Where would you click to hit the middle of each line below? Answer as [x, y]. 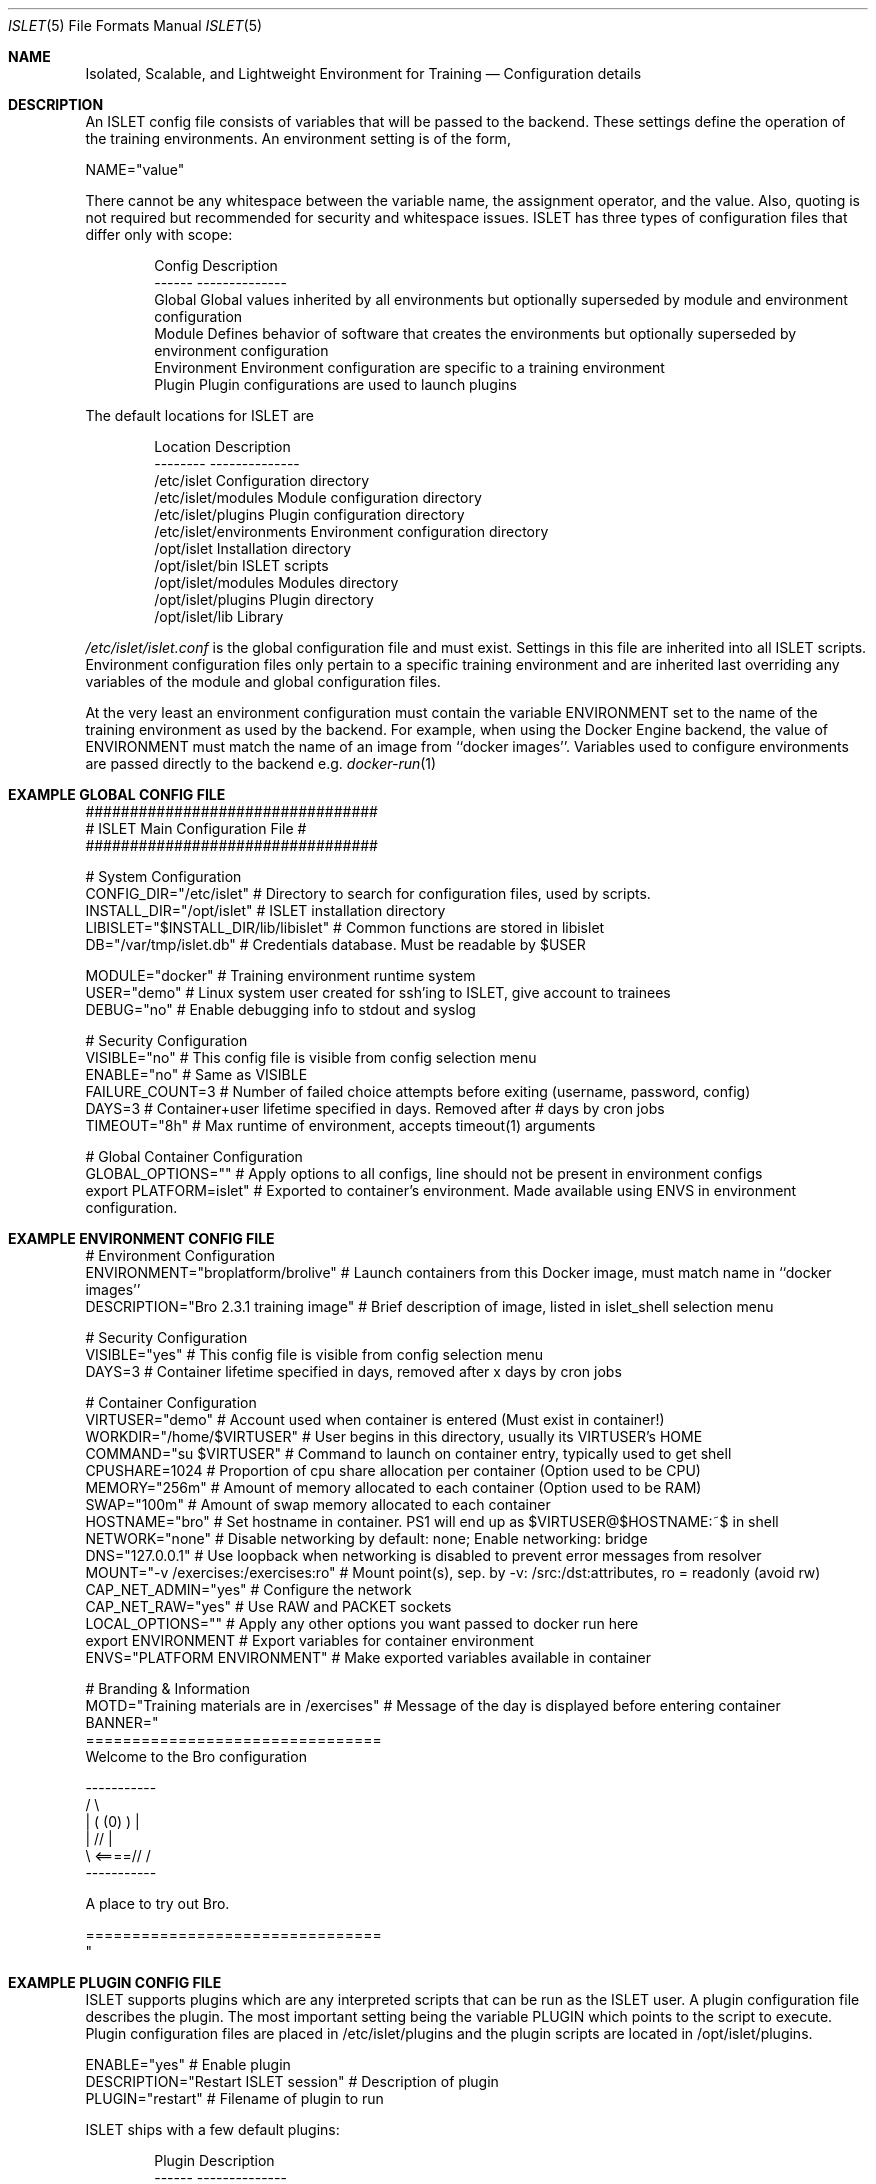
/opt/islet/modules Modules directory [276, 582]
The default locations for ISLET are [199, 415]
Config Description [216, 265]
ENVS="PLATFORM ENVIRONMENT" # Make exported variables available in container [368, 1657]
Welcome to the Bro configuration [196, 1756]
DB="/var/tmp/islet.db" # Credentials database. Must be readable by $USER [335, 944]
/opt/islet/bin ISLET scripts [241, 565]
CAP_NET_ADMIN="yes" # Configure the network [248, 1589]
